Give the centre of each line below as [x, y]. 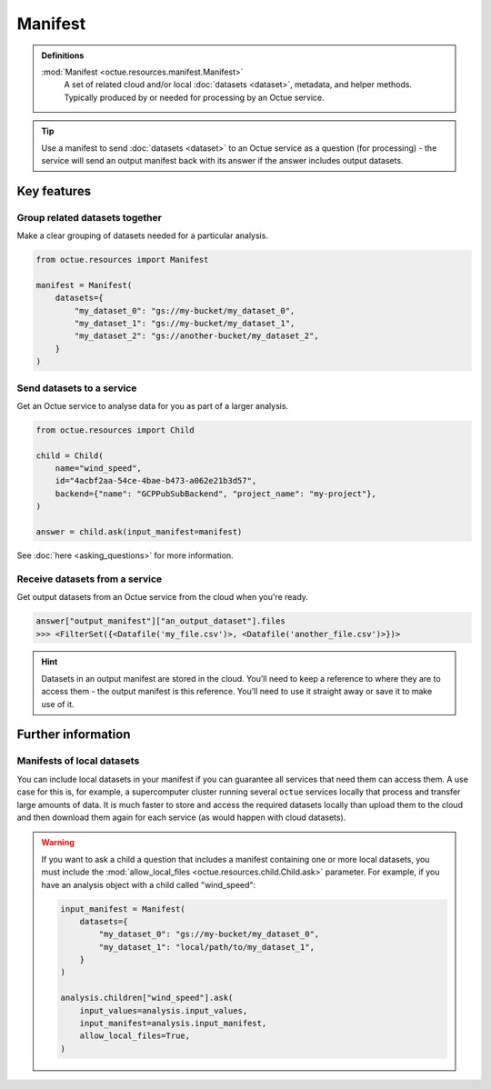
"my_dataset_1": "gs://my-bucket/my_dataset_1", [185, 323]
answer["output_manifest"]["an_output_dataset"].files [160, 621]
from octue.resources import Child [115, 430]
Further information [74, 735]
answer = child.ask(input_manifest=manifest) [139, 532]
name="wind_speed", [99, 469]
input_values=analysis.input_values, [164, 1010]
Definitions [63, 55]
